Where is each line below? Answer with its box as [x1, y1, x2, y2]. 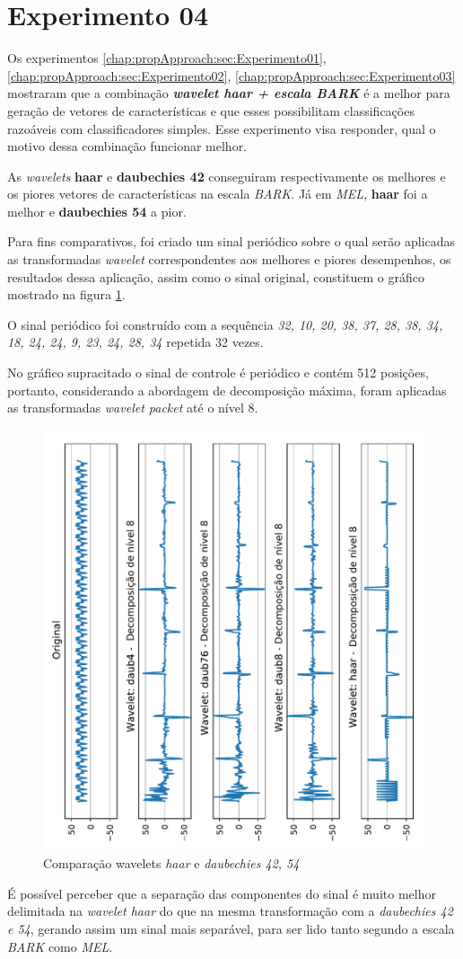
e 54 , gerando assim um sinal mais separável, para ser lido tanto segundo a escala [7, 919, 455, 938]
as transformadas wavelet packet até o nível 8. [7, 398, 258, 417]
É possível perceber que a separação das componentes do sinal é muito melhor [7, 884, 436, 902]
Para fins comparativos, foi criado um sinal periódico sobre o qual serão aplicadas [7, 232, 456, 251]
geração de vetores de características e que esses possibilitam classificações [7, 101, 415, 120]
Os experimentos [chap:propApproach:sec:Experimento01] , [7, 49, 327, 67]
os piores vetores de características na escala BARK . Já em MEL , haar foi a [7, 184, 428, 203]
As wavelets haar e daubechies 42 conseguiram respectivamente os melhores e [7, 166, 446, 185]
